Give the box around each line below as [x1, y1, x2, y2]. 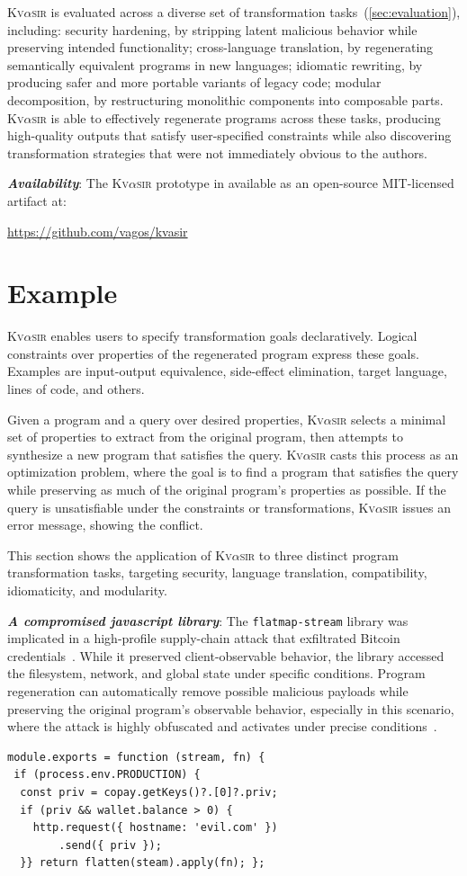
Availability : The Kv [7, 174, 130, 192]
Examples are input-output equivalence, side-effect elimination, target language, [7, 362, 447, 380]
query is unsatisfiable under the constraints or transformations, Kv [7, 497, 375, 516]
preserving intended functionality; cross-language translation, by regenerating [7, 38, 434, 57]
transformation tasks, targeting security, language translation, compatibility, [7, 563, 427, 582]
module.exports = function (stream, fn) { [7, 750, 265, 764]
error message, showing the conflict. [7, 515, 203, 534]
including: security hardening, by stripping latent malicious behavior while [7, 20, 418, 39]
